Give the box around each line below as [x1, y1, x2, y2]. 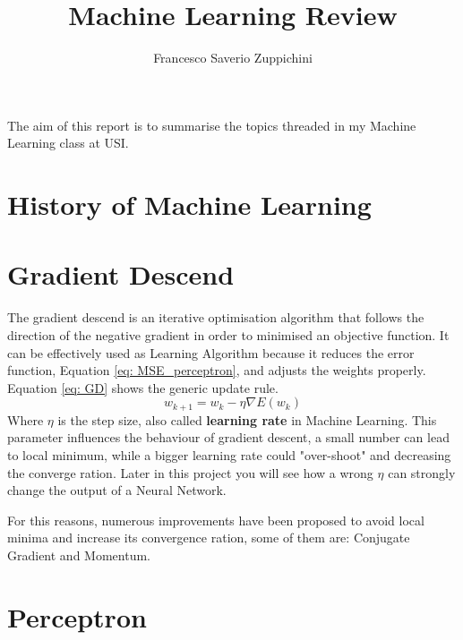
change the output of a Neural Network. [7, 481, 227, 499]
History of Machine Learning [7, 186, 372, 223]
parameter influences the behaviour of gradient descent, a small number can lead [7, 428, 450, 447]
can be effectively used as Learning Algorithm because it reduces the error [7, 343, 415, 362]
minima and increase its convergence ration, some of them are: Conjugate [7, 528, 410, 547]
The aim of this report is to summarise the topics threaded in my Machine [7, 115, 416, 134]
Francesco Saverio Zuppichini [153, 48, 313, 67]
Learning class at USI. [7, 133, 129, 152]
